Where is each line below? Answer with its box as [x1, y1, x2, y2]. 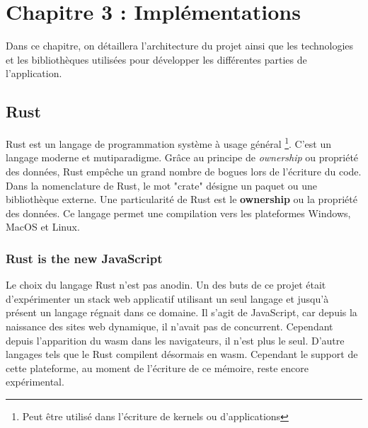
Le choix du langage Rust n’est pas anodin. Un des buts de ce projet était [6, 277, 326, 292]
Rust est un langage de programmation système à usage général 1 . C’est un [6, 134, 332, 151]
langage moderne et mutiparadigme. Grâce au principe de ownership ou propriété [6, 150, 359, 165]
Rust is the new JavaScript [6, 249, 163, 267]
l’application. [6, 66, 62, 81]
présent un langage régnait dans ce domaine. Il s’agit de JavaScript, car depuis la [6, 305, 357, 320]
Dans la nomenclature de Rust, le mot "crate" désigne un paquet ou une [6, 178, 318, 192]
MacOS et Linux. [6, 219, 80, 234]
